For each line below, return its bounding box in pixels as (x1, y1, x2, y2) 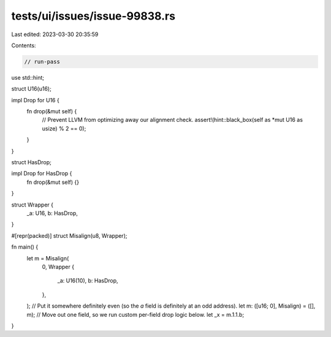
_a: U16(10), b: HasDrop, (57, 277, 119, 284)
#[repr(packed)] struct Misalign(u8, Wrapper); (11, 232, 127, 239)
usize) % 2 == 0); (42, 124, 86, 132)
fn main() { (11, 243, 39, 251)
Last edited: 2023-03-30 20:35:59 (11, 31, 99, 38)
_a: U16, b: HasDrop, (26, 209, 78, 217)
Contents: (11, 42, 36, 49)
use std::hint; (11, 74, 44, 81)
